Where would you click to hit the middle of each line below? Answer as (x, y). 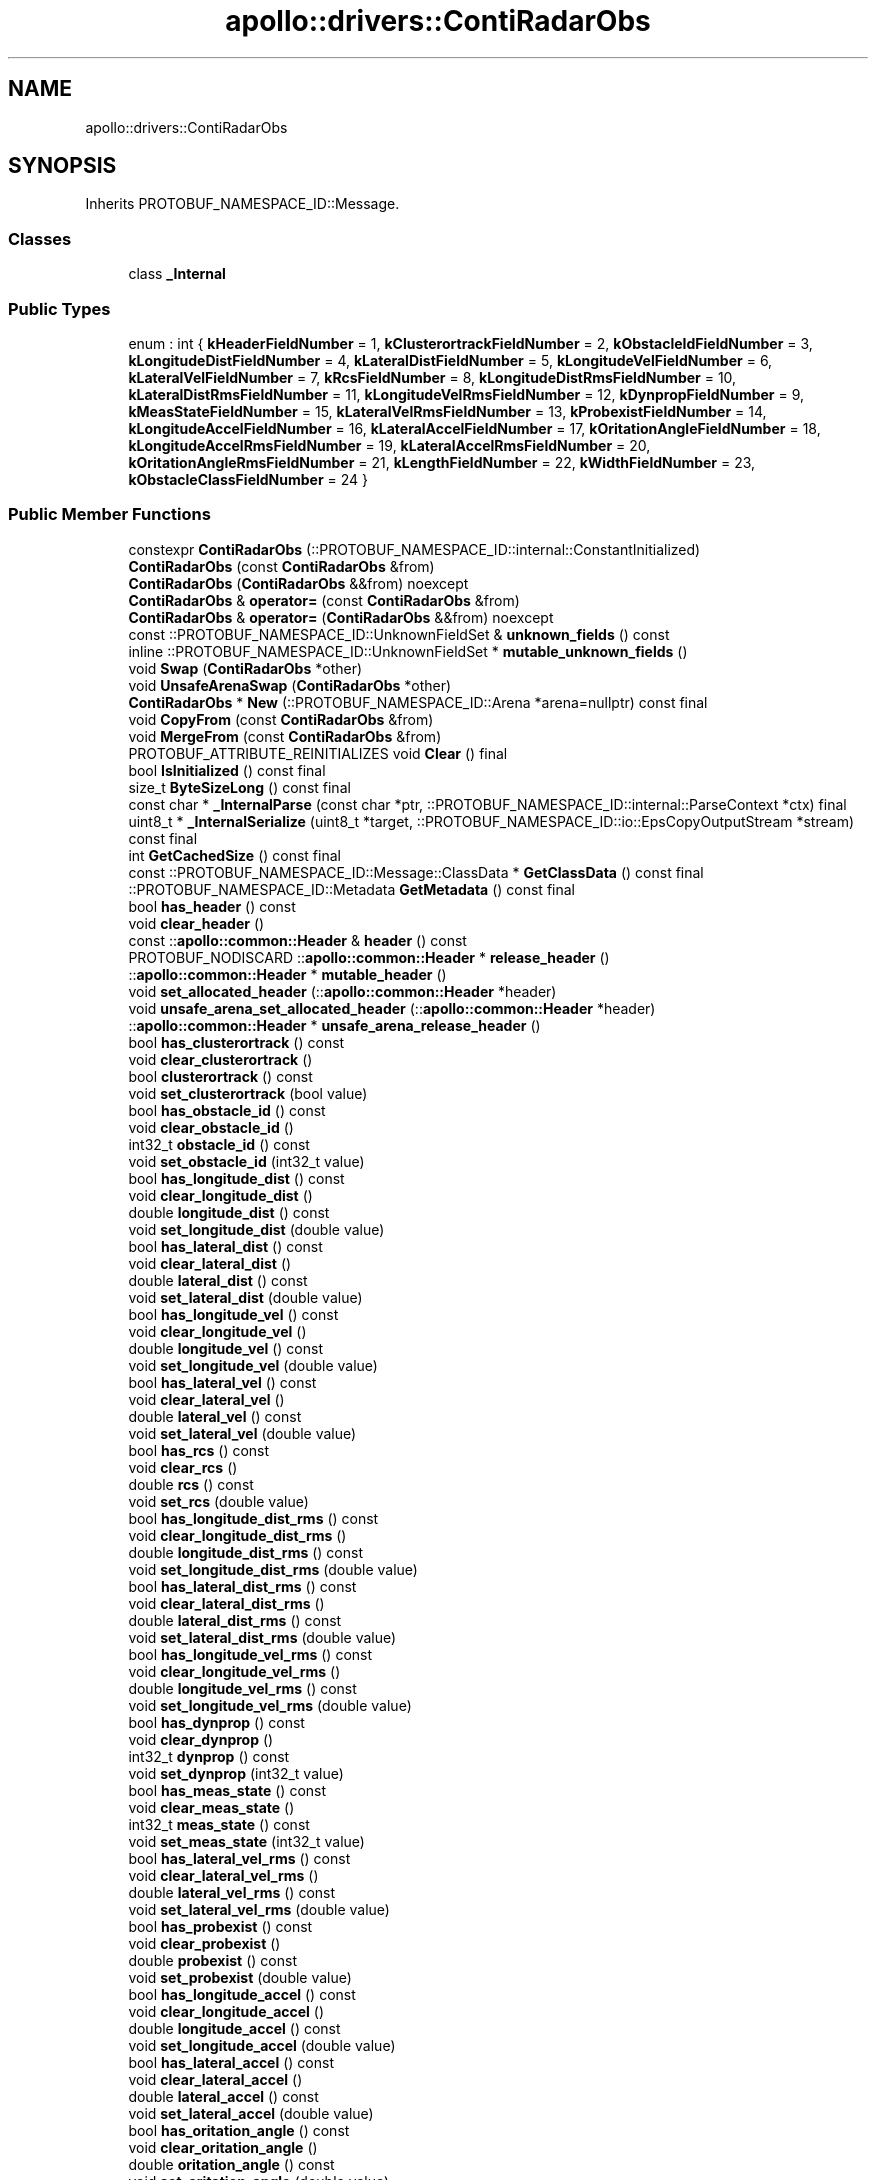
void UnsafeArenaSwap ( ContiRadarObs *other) (290, 685)
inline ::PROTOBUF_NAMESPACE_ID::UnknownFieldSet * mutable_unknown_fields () (408, 651)
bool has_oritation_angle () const (239, 2130)
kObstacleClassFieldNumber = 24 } (248, 479)
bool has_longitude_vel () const (233, 1314)
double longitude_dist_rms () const (245, 1552)
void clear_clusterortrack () (220, 1059)
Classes (40, 238)
